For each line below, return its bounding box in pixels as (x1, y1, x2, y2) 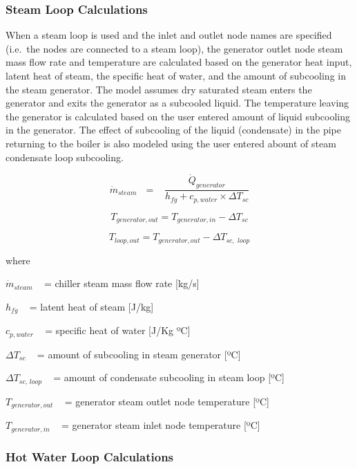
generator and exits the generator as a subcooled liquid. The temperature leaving (6, 95, 349, 110)
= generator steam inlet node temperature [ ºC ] (61, 418, 260, 432)
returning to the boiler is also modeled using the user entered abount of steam (6, 136, 336, 150)
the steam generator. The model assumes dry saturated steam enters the (6, 82, 312, 96)
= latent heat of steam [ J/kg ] (29, 299, 154, 313)
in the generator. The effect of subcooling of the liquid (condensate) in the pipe (6, 122, 341, 137)
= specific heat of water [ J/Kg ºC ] (45, 323, 191, 338)
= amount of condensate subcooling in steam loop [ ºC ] (53, 370, 284, 385)
